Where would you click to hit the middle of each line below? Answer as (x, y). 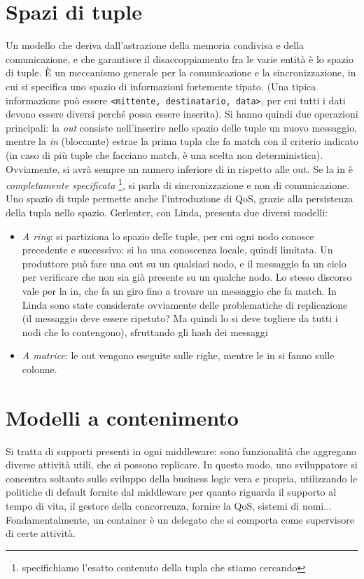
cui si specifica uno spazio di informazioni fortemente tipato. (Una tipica (161, 86)
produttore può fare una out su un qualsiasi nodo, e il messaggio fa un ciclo (184, 263)
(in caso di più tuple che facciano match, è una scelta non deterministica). (164, 154)
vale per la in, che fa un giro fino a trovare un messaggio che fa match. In (179, 290)
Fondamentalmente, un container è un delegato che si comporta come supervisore (180, 519)
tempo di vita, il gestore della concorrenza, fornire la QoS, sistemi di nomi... (169, 505)
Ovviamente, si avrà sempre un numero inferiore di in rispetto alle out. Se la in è (179, 168)
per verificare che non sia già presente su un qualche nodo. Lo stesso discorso (187, 277)
